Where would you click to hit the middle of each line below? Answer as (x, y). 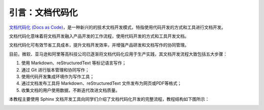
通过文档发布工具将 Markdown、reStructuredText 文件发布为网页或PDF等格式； (101, 83)
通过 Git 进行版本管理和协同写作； (55, 70)
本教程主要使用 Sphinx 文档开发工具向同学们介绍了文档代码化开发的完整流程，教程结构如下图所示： (109, 99)
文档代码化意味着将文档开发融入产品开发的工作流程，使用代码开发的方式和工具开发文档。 (99, 36)
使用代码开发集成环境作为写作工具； (58, 76)
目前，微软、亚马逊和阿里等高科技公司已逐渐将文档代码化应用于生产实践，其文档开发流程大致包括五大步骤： (118, 54)
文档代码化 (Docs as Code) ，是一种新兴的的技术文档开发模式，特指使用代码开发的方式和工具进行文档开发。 (117, 27)
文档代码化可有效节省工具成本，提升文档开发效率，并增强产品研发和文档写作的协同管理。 (99, 45)
